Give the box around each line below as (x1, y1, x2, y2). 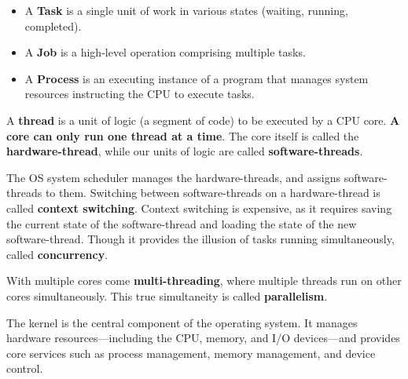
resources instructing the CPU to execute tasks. (24, 86, 255, 102)
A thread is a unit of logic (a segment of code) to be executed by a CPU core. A (6, 111, 400, 128)
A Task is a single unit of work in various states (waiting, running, (24, 2, 348, 18)
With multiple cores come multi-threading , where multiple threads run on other (6, 272, 402, 289)
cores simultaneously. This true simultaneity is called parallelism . (6, 287, 328, 304)
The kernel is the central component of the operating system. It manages (6, 314, 358, 330)
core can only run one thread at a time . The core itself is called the (6, 127, 359, 144)
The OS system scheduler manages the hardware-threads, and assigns (6, 169, 341, 185)
